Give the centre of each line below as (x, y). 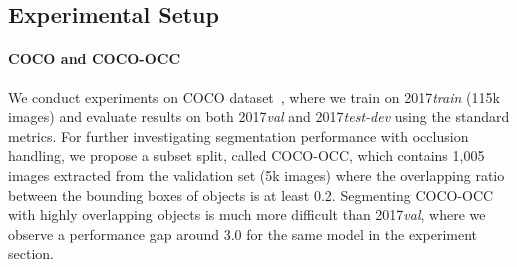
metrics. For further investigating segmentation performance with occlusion (238, 135)
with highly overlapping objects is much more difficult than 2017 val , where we (247, 214)
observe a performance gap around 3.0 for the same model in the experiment (242, 233)
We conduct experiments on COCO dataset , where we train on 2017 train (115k (254, 96)
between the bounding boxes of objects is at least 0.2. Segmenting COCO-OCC (251, 194)
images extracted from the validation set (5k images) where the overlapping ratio (256, 174)
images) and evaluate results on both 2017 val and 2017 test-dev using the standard (259, 116)
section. (31, 253)
